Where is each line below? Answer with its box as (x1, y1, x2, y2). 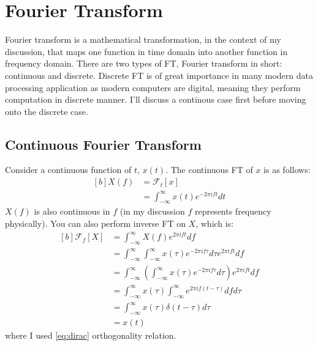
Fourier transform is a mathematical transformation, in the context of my (5, 33, 281, 46)
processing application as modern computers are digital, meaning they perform (5, 81, 301, 94)
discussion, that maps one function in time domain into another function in (5, 45, 288, 57)
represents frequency (194, 205, 271, 218)
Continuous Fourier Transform (5, 134, 202, 153)
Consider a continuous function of (5, 163, 132, 176)
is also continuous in (34, 205, 110, 218)
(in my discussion (119, 205, 185, 218)
